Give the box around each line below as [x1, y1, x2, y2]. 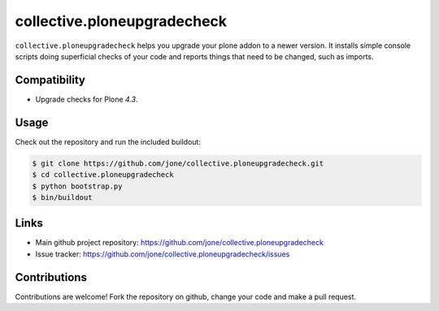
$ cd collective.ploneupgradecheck [32, 171, 174, 179]
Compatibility [15, 73, 85, 87]
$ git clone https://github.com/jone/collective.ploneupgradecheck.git [32, 158, 324, 168]
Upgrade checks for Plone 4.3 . [35, 94, 138, 104]
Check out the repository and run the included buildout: [15, 136, 201, 146]
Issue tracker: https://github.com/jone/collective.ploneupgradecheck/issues [35, 248, 290, 259]
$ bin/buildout [32, 192, 93, 202]
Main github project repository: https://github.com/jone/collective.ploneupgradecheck [35, 238, 324, 248]
